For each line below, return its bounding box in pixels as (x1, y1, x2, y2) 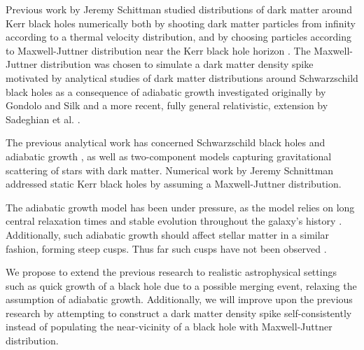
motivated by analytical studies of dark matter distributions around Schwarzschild (6, 70, 358, 85)
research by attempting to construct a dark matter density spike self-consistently (6, 305, 352, 320)
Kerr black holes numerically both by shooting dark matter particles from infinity (6, 15, 356, 30)
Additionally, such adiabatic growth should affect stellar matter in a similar (6, 227, 330, 241)
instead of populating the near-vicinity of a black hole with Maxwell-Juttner (6, 319, 332, 334)
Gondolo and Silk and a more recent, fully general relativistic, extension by (6, 98, 328, 113)
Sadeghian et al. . (6, 111, 80, 126)
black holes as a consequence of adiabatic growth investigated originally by (6, 84, 326, 99)
